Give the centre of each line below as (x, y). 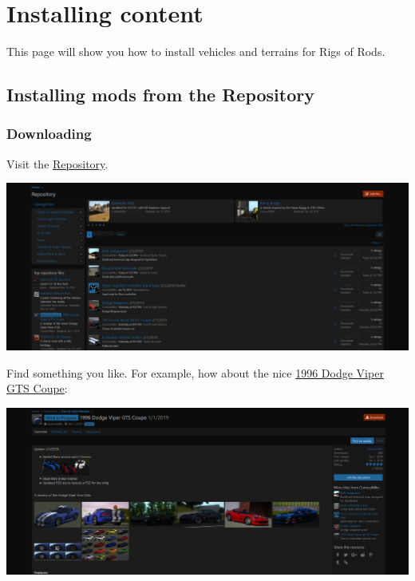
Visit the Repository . (57, 163)
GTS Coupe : (37, 388)
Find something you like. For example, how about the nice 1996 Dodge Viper (195, 372)
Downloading (49, 134)
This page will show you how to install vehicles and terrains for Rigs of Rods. (196, 51)
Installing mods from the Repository (160, 95)
